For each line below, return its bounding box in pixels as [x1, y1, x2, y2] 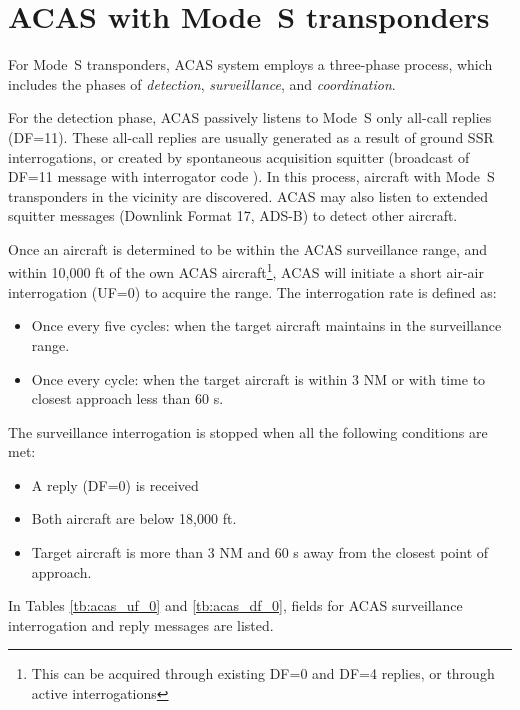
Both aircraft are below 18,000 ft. [31, 508, 237, 529]
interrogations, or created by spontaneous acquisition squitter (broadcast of [8, 146, 470, 167]
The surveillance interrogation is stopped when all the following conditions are [8, 421, 488, 442]
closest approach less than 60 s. [31, 388, 224, 409]
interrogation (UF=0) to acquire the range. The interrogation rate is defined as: [8, 281, 497, 302]
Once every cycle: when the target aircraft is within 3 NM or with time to [31, 368, 486, 389]
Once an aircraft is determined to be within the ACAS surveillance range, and [8, 238, 488, 259]
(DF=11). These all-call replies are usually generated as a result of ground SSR [8, 126, 494, 147]
